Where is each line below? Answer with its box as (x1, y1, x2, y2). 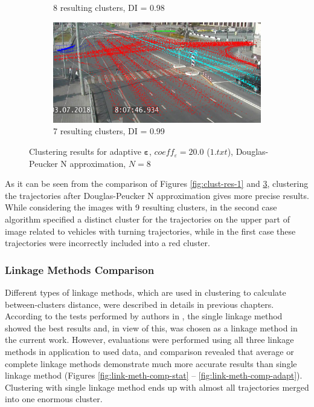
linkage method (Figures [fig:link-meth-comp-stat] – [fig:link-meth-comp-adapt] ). (5, 369, 303, 382)
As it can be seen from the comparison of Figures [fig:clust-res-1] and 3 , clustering (5, 177, 309, 190)
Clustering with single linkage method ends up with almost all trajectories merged (5, 380, 309, 393)
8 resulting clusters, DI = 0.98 (53, 1, 165, 13)
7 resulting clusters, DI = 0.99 (53, 125, 165, 137)
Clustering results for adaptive (29, 145, 141, 158)
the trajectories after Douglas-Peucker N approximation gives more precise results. (5, 189, 309, 201)
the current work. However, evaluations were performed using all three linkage (5, 333, 294, 346)
